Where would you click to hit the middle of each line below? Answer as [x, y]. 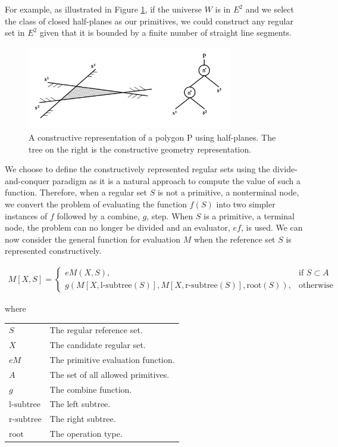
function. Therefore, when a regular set [76, 192]
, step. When [170, 215]
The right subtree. [83, 419]
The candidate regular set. [98, 345]
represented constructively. [53, 251]
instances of [26, 215]
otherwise [316, 286]
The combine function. [91, 389]
